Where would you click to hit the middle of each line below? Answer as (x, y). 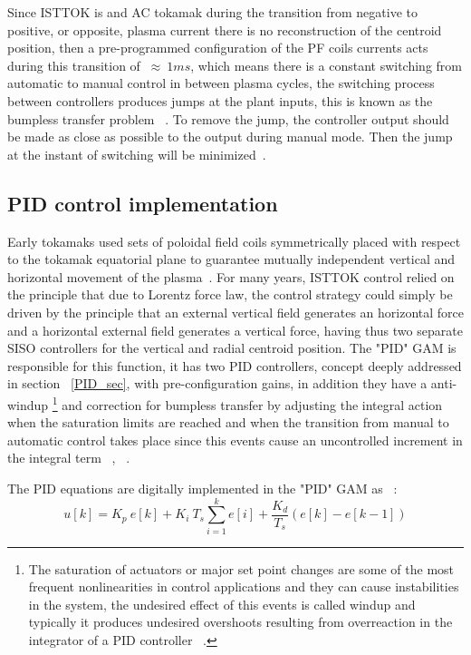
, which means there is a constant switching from (326, 65)
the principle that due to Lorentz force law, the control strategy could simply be (230, 294)
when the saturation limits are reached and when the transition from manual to (228, 422)
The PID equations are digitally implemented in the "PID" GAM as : (202, 488)
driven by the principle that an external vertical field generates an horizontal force (235, 312)
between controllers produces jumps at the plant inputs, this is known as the (220, 100)
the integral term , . (69, 458)
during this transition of (74, 65)
